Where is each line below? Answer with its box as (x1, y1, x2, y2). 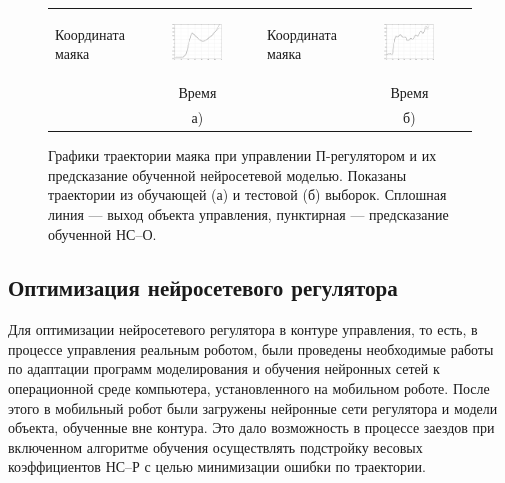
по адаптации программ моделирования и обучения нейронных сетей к (8, 358, 440, 379)
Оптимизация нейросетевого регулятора (8, 272, 398, 303)
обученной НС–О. (48, 223, 157, 244)
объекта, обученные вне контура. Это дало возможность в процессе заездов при (8, 417, 495, 438)
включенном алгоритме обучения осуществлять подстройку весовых (8, 436, 423, 457)
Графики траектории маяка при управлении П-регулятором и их (48, 145, 437, 166)
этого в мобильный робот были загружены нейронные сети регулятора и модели (8, 397, 498, 418)
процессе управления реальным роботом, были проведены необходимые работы (8, 338, 494, 359)
